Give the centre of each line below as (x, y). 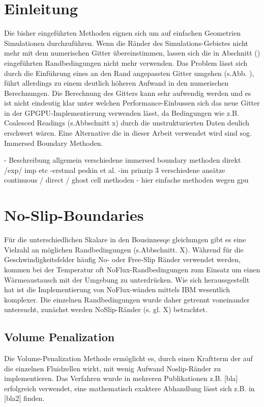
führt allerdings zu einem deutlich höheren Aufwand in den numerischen (116, 83)
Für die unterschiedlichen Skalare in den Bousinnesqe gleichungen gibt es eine (125, 239)
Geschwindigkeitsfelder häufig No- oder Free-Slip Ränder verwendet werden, (122, 259)
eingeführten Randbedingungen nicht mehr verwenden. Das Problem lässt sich (126, 62)
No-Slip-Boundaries (74, 215)
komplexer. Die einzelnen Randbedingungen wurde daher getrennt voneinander (127, 299)
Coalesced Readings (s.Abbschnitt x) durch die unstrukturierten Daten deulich (127, 123)
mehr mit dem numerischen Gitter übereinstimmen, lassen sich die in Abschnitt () (132, 53)
